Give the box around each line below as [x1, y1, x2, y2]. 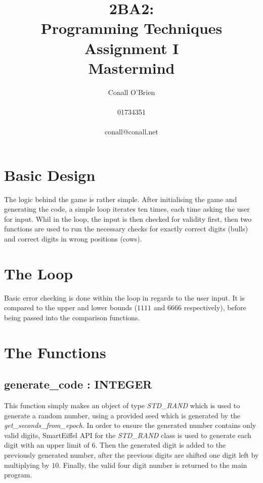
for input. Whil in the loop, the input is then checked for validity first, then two [4, 213, 252, 224]
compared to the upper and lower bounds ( [4, 302, 138, 313]
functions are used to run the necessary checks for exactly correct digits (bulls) [4, 223, 248, 234]
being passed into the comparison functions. [4, 312, 140, 322]
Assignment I [84, 37, 179, 58]
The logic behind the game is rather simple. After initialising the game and [4, 194, 237, 204]
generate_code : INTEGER [4, 376, 152, 392]
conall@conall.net [105, 126, 158, 137]
